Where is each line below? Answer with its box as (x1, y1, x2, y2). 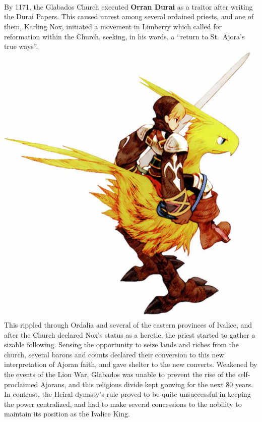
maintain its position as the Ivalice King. (4, 408, 130, 419)
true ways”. (4, 41, 38, 51)
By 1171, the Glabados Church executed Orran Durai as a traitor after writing (4, 1, 253, 12)
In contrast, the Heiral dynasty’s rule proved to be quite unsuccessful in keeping (4, 389, 251, 399)
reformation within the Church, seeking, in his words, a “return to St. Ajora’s (4, 31, 245, 41)
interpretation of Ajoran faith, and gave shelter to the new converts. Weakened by (4, 359, 257, 370)
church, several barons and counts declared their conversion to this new (4, 349, 224, 359)
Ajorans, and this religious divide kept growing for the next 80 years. (40, 379, 253, 389)
